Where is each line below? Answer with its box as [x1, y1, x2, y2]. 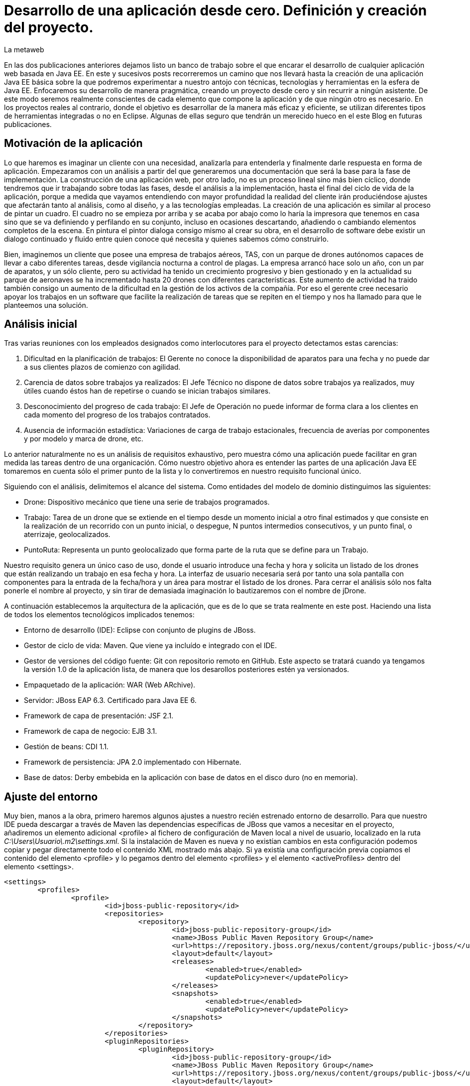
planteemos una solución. [4, 300, 88, 309]
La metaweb [4, 45, 44, 54]
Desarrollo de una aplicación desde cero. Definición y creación [4, 2, 427, 19]
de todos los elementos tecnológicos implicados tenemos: [4, 610, 195, 619]
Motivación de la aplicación [4, 137, 143, 150]
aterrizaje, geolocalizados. [24, 530, 111, 539]
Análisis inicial [4, 318, 77, 331]
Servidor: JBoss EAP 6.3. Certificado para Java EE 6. [24, 696, 197, 705]
